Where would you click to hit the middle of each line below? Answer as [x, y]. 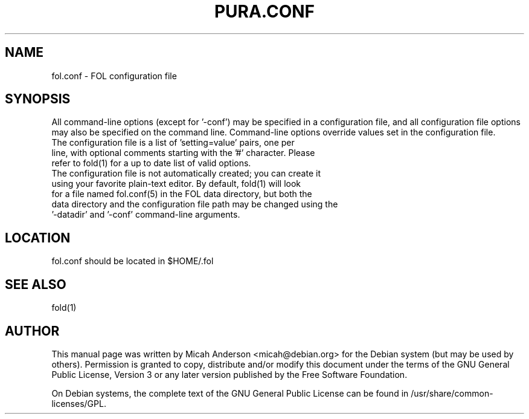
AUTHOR [32, 331]
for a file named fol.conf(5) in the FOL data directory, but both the [182, 194]
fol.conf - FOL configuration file [114, 76]
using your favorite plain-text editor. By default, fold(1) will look [176, 184]
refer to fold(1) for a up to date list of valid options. [151, 163]
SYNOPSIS [38, 99]
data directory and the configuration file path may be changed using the [195, 204]
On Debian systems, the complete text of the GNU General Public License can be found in [230, 393]
